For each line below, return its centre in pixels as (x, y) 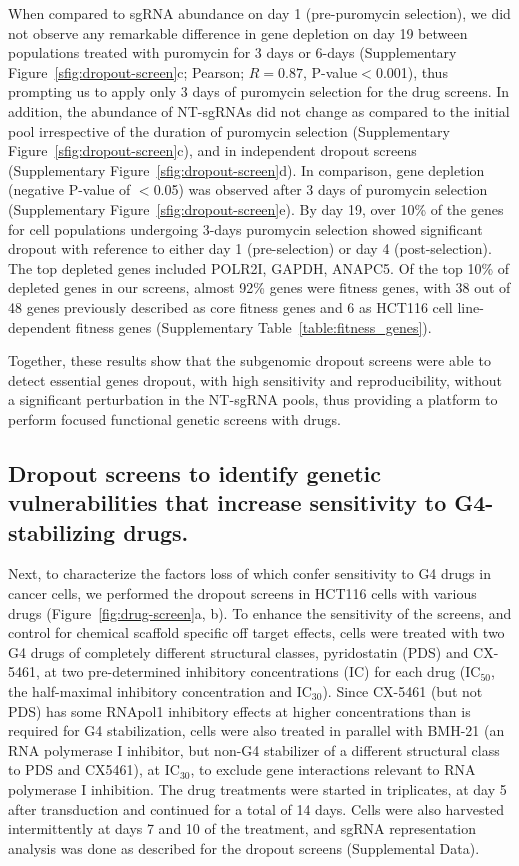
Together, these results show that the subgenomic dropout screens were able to (249, 360)
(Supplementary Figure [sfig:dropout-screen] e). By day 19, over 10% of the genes (256, 208)
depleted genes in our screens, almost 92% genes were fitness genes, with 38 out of (259, 287)
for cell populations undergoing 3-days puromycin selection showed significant (245, 228)
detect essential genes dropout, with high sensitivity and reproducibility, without (255, 379)
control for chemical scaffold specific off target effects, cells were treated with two (256, 632)
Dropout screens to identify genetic (195, 472)
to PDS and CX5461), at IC (94, 769)
